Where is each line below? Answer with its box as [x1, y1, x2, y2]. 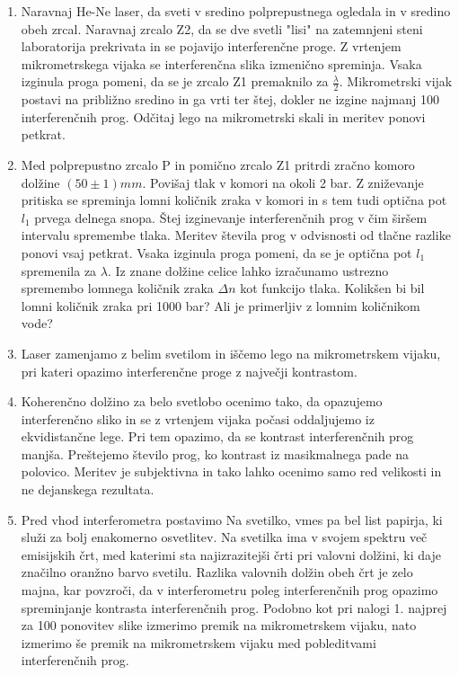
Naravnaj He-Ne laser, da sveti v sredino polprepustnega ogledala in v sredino [21, 2, 451, 20]
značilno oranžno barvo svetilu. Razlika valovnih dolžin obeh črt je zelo [21, 563, 413, 582]
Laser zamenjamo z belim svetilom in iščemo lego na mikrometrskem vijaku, [21, 343, 441, 362]
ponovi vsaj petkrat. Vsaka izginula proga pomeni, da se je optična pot [21, 243, 412, 262]
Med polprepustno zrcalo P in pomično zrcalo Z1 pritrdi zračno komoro [21, 155, 415, 173]
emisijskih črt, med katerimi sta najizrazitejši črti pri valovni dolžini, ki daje [21, 545, 441, 564]
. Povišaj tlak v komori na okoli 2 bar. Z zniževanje [142, 173, 424, 191]
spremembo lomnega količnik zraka [21, 279, 214, 298]
